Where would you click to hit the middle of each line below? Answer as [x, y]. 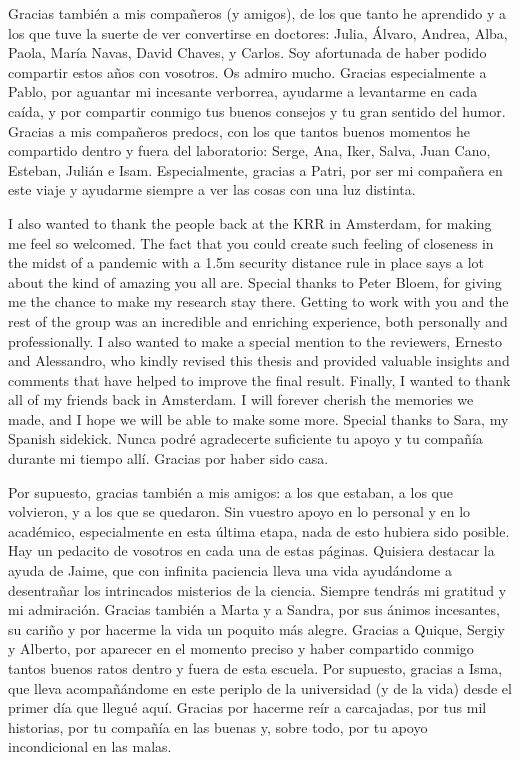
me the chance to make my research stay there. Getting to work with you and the [258, 301]
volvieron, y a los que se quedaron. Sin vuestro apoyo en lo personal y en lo [239, 511]
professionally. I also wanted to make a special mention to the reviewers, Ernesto [255, 340]
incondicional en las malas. [90, 746]
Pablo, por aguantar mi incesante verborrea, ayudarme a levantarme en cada [243, 91]
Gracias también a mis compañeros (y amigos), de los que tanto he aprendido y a [257, 13]
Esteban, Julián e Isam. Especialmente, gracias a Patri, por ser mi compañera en [255, 169]
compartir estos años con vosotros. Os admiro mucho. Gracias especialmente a [247, 71]
